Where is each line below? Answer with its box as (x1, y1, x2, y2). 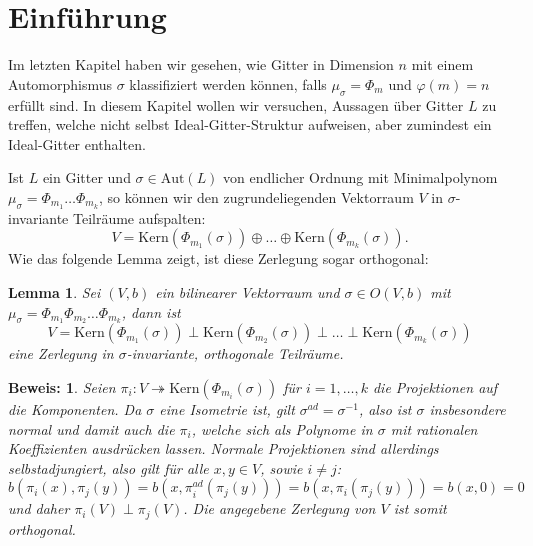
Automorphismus (8, 73, 113, 94)
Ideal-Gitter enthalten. (8, 133, 146, 154)
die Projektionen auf (372, 376, 498, 397)
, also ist (358, 398, 412, 419)
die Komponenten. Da (8, 398, 142, 419)
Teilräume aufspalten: (72, 207, 206, 228)
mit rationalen (390, 418, 478, 439)
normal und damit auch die (8, 418, 175, 439)
